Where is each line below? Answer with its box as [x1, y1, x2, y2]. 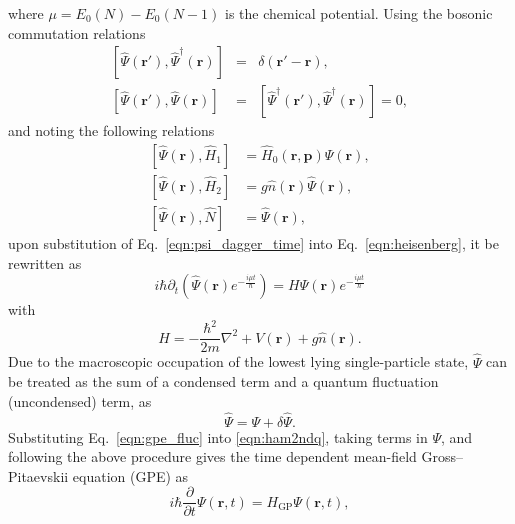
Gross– [421, 446, 464, 467]
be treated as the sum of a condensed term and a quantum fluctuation [8, 371, 439, 392]
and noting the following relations [8, 120, 215, 141]
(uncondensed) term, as [8, 390, 152, 411]
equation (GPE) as [72, 465, 189, 486]
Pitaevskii [8, 465, 69, 486]
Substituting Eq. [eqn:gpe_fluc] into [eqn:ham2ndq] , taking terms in [8, 426, 428, 447]
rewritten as [8, 252, 82, 273]
